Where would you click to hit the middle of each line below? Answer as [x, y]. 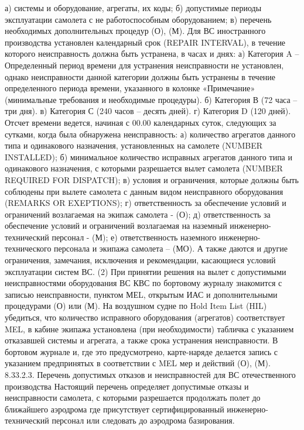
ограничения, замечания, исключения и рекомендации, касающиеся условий [140, 260]
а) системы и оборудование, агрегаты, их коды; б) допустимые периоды [133, 8]
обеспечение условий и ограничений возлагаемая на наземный [116, 226]
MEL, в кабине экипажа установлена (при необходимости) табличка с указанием [149, 328]
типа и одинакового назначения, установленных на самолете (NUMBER [134, 145]
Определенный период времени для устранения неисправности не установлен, [144, 65]
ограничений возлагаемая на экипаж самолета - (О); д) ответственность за [138, 214]
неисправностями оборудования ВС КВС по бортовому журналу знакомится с [144, 283]
